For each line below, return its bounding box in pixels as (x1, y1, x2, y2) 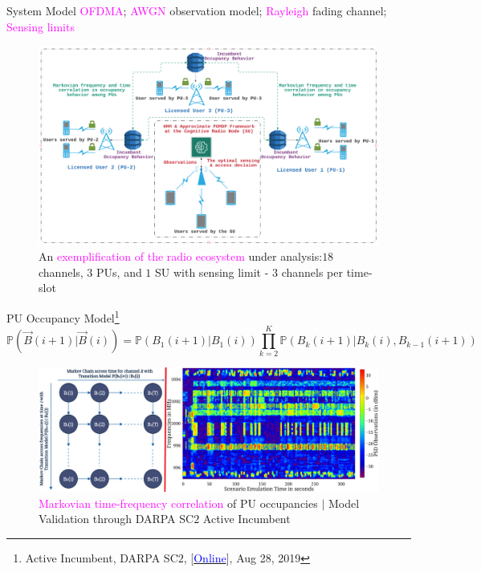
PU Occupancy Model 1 (6, 307, 120, 326)
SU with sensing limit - (155, 263, 269, 280)
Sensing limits (6, 18, 75, 34)
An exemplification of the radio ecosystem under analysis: (39, 248, 323, 265)
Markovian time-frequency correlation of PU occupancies (39, 494, 318, 511)
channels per (281, 263, 344, 280)
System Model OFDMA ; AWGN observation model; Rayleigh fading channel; (6, 2, 387, 18)
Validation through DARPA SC (39, 510, 194, 527)
